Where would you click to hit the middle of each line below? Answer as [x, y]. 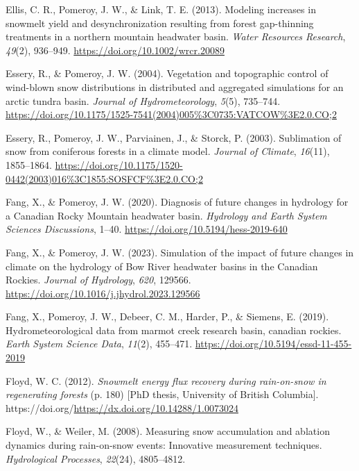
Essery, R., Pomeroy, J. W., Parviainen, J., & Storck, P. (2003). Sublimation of [174, 137]
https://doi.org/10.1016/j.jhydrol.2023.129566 [103, 293]
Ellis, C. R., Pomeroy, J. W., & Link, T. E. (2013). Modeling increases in [161, 9]
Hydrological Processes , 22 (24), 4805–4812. [96, 458]
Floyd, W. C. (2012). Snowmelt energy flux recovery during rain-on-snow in [166, 380]
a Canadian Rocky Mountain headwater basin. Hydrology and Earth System [166, 215]
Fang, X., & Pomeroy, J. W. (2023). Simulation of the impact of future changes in [180, 252]
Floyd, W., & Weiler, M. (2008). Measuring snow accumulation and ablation [168, 431]
